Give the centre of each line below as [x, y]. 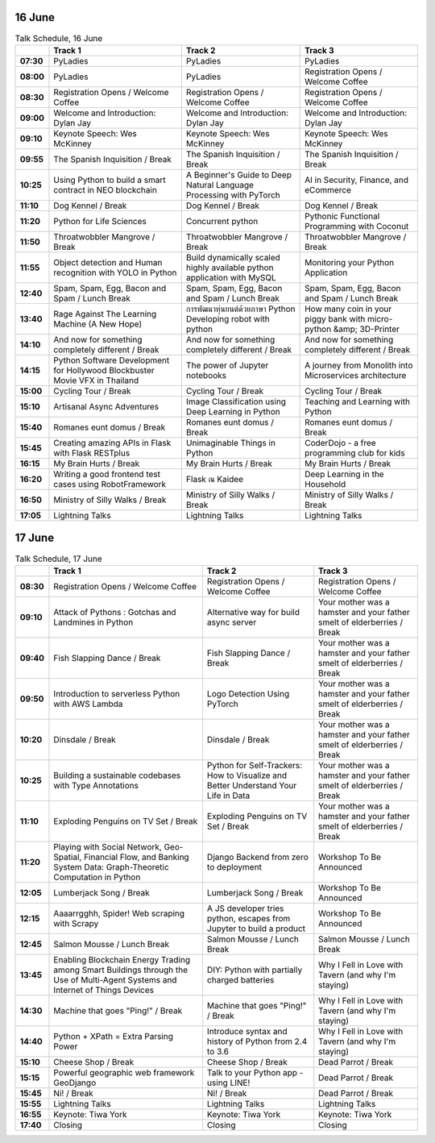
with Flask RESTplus [92, 453]
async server [232, 622]
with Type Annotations [96, 785]
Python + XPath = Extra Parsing [113, 1036]
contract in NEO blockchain [105, 189]
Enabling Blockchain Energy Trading [122, 959]
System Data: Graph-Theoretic [111, 867]
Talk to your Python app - [255, 1072]
